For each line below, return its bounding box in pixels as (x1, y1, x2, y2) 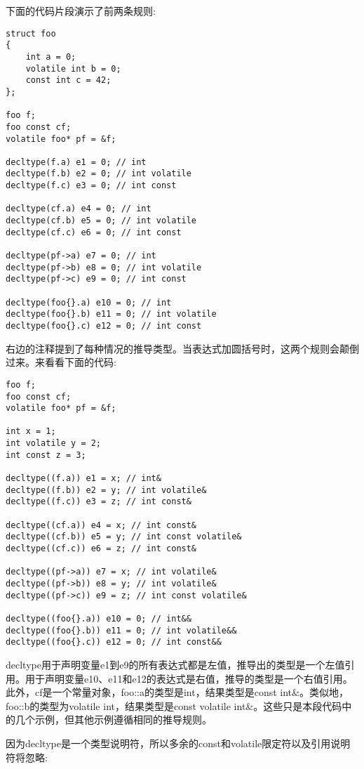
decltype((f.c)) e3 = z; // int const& (6, 497, 191, 507)
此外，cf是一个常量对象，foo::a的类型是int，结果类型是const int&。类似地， (6, 685, 349, 699)
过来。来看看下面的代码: (6, 355, 116, 369)
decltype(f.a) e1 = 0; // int (6, 157, 147, 167)
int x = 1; (6, 426, 56, 437)
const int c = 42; (25, 75, 112, 86)
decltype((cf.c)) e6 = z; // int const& (6, 544, 197, 554)
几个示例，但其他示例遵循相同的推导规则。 (15, 712, 212, 727)
